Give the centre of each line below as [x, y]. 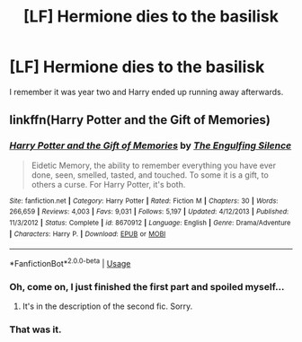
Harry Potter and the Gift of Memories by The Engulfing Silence [151, 145]
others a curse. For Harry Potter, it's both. [108, 184]
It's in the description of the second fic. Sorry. [107, 306]
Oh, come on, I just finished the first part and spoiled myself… [147, 286]
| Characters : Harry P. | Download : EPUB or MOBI [88, 234]
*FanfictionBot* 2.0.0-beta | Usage [70, 263]
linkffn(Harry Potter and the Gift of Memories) [140, 120]
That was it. [36, 329]
